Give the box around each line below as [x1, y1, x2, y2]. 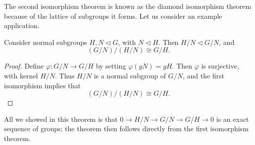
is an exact [216, 113, 249, 124]
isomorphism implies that [4, 80, 81, 90]
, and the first [182, 70, 225, 80]
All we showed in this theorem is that [4, 113, 118, 124]
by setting [96, 61, 126, 71]
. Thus [55, 70, 75, 80]
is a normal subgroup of [94, 70, 166, 80]
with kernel [4, 70, 38, 80]
